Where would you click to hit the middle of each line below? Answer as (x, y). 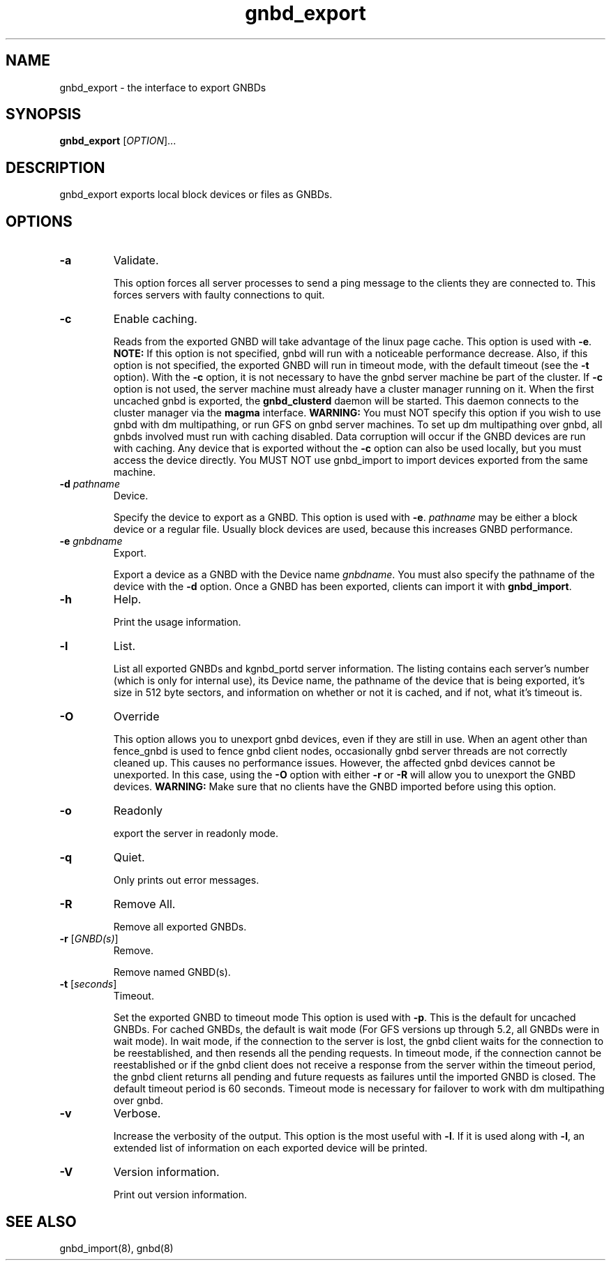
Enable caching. (155, 319)
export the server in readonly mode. (196, 834)
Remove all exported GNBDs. (180, 927)
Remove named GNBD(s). (172, 972)
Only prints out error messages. (186, 880)
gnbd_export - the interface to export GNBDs (163, 87)
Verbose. (137, 1114)
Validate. (136, 261)
